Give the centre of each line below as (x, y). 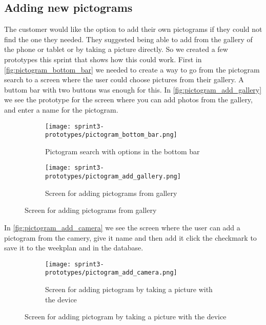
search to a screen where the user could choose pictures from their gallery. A (124, 79)
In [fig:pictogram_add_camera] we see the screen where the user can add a (122, 227)
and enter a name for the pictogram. (61, 109)
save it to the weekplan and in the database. (74, 248)
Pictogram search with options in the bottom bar (122, 151)
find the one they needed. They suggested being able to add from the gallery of (128, 39)
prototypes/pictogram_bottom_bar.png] (111, 135)
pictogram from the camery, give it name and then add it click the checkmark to (130, 237)
